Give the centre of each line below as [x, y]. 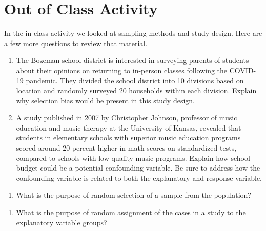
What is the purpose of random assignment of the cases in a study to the [131, 212]
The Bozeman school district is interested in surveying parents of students [132, 60]
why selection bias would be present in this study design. [105, 100]
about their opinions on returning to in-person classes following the [122, 70]
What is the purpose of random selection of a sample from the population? [134, 195]
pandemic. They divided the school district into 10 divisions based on [135, 80]
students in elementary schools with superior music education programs [128, 138]
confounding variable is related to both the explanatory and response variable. [139, 177]
